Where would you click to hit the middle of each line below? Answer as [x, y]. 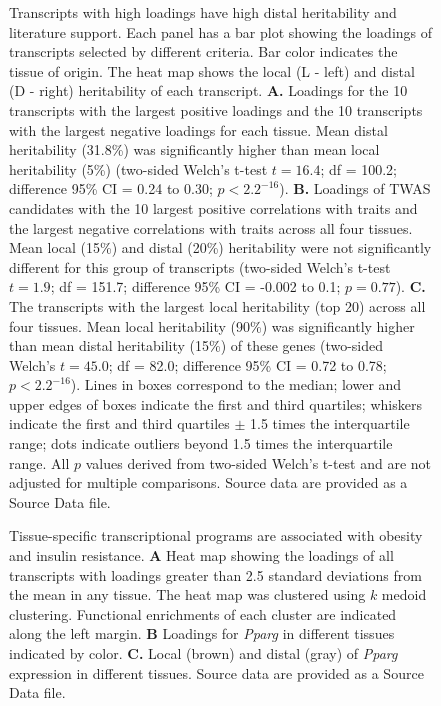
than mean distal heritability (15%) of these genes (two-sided [196, 345]
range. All [39, 462]
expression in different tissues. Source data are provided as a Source [216, 672]
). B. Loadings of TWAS [355, 188]
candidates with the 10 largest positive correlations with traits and [213, 207]
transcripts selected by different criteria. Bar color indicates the [203, 51]
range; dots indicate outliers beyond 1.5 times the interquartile [201, 443]
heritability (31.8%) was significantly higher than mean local [194, 149]
